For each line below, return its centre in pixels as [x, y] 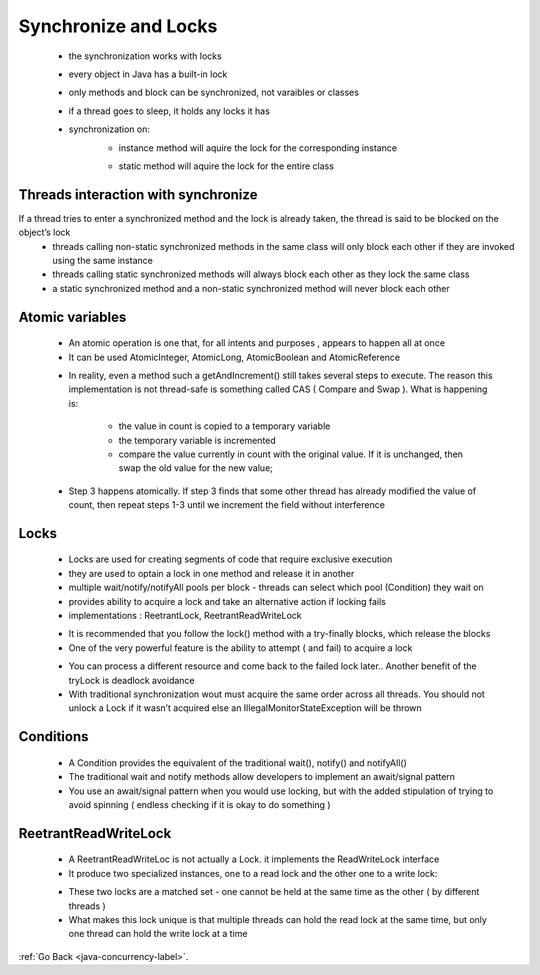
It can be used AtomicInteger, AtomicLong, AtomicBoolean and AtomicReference [234, 357]
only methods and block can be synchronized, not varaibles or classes [214, 92]
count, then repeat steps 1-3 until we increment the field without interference [226, 505]
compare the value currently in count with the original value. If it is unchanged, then [291, 454]
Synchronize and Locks [118, 26]
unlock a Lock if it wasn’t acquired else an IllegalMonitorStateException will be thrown [245, 708]
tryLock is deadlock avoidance [131, 680]
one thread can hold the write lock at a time [158, 934]
